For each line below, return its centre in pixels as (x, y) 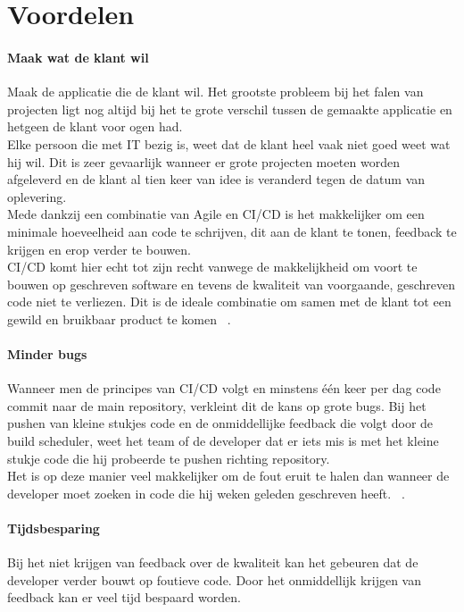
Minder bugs (47, 354)
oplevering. (37, 196)
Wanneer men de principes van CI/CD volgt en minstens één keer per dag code (224, 388)
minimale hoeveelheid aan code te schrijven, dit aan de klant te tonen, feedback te (232, 231)
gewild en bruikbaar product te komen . (119, 319)
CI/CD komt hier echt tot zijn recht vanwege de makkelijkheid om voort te (212, 267)
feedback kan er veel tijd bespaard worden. (124, 597)
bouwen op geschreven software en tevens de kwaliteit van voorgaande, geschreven (232, 284)
